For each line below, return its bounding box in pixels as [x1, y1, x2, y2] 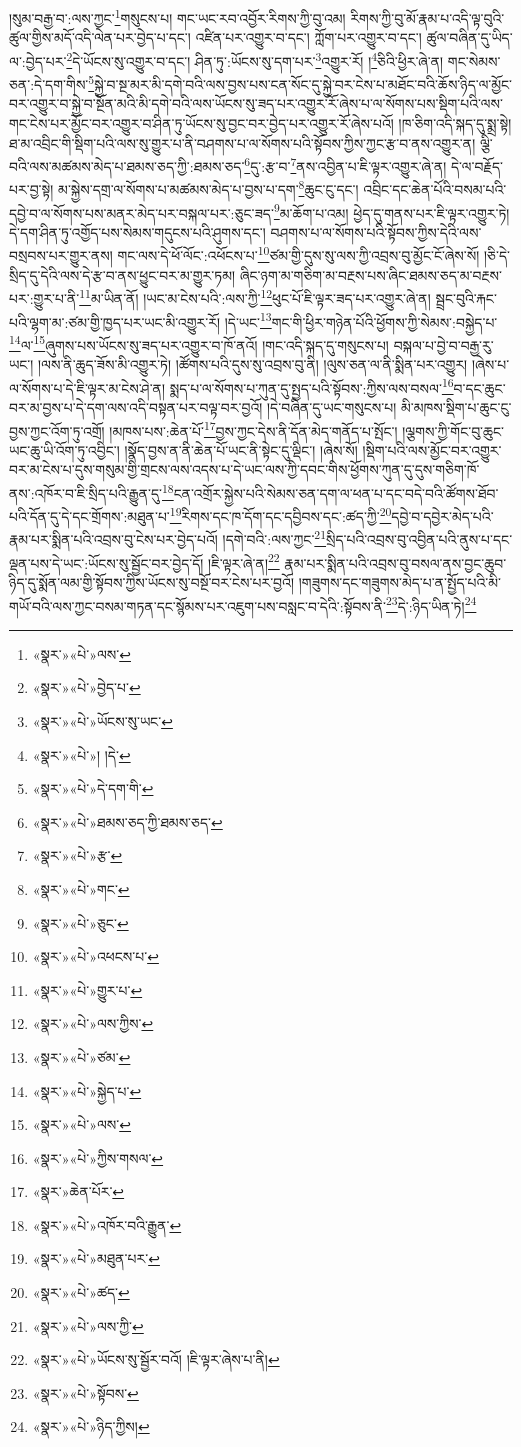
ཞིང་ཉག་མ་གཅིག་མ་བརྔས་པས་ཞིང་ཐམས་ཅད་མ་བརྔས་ [239, 264, 502, 285]
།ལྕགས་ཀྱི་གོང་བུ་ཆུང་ [402, 420, 505, 441]
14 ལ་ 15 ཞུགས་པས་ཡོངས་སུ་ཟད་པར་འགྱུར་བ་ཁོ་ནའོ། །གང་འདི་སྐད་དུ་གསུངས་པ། [9, 331, 389, 355]
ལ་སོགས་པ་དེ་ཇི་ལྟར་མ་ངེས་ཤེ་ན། [9, 377, 166, 398]
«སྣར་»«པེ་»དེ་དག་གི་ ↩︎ [32, 778, 154, 799]
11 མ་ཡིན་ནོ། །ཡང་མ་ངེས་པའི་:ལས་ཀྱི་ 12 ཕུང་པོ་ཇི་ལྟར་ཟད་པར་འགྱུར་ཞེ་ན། [79, 285, 431, 308]
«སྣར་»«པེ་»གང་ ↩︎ [32, 878, 130, 899]
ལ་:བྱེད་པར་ [9, 50, 67, 71]
